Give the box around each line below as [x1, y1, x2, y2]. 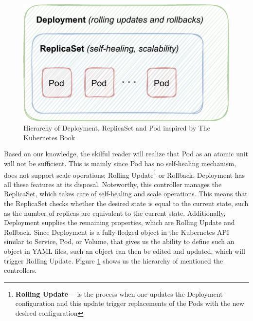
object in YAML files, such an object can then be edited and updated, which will [4, 245, 245, 256]
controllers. [4, 265, 37, 275]
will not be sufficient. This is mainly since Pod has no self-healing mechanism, [4, 158, 236, 168]
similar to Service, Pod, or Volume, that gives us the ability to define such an [4, 236, 235, 246]
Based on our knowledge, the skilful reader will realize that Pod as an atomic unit [4, 149, 249, 159]
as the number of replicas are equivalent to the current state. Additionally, [4, 208, 226, 218]
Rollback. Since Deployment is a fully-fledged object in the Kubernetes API [4, 227, 230, 237]
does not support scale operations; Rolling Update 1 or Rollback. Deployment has [4, 168, 245, 180]
